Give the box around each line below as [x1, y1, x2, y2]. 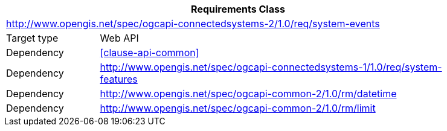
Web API [100, 32, 139, 44]
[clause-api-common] [100, 46, 199, 59]
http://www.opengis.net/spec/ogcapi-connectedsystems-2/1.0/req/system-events [6, 18, 380, 30]
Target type [6, 32, 59, 44]
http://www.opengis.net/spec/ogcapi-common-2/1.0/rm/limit [100, 102, 376, 114]
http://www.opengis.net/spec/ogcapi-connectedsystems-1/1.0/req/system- [100, 61, 442, 73]
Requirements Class [191, 3, 285, 15]
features [100, 73, 138, 85]
